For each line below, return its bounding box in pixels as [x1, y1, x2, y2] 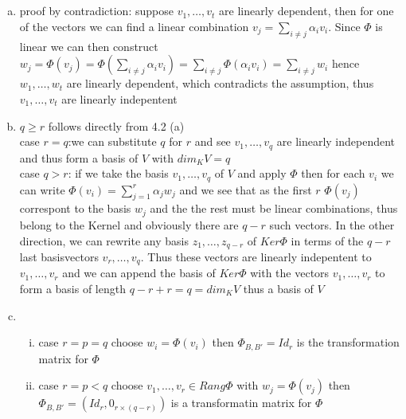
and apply [237, 165, 287, 182]
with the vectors [250, 264, 330, 281]
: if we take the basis [68, 165, 169, 182]
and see [194, 133, 231, 150]
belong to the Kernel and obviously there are [19, 216, 239, 233]
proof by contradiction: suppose [19, 2, 174, 19]
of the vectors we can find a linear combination [19, 18, 249, 34]
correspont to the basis [19, 200, 131, 217]
